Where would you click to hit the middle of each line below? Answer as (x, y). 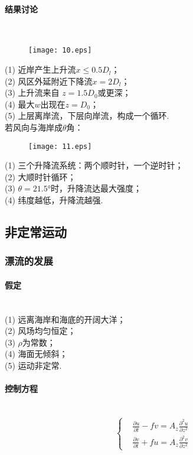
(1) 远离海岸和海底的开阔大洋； (65, 319)
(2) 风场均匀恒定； (40, 331)
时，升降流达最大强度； (96, 188)
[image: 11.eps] (60, 146)
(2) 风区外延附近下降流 (49, 81)
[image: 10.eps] (60, 51)
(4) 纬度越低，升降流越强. (54, 200)
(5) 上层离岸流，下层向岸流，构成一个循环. (87, 116)
